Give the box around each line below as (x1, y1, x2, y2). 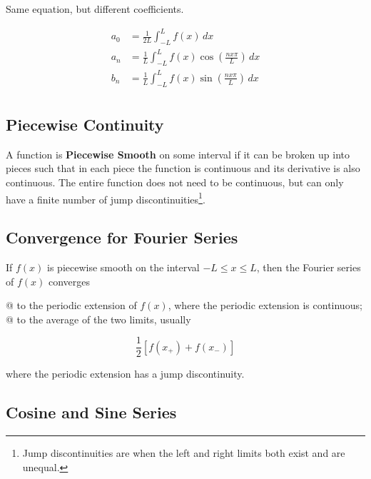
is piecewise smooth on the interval (47, 260, 200, 275)
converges (48, 273, 91, 288)
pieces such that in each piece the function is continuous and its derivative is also (6, 161, 360, 176)
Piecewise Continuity (6, 114, 164, 135)
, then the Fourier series (256, 260, 361, 275)
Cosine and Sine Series (6, 401, 177, 423)
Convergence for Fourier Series (6, 226, 238, 248)
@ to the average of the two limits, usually (6, 311, 191, 326)
